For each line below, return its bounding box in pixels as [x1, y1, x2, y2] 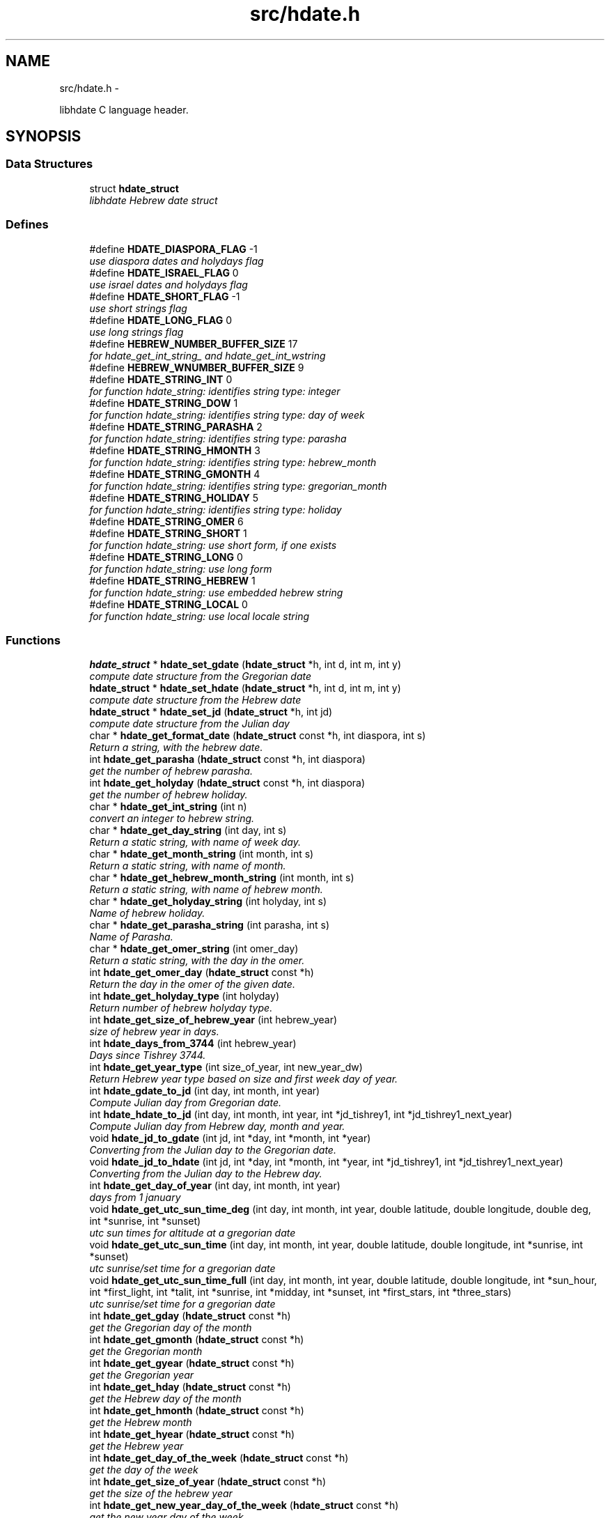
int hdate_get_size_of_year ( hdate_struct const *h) [89, 1476, 326, 1488]
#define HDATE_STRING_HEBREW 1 [89, 574, 256, 587]
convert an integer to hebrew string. [89, 812, 255, 825]
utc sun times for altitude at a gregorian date [89, 1227, 296, 1239]
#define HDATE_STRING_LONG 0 [89, 550, 243, 563]
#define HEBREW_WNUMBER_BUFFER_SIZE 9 [89, 361, 304, 373]
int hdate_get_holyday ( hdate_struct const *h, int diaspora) [89, 777, 366, 789]
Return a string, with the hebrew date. [89, 741, 263, 754]
